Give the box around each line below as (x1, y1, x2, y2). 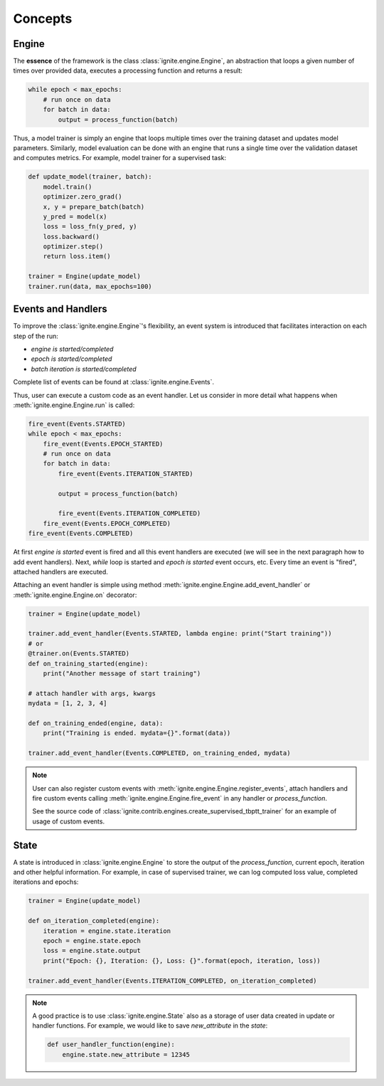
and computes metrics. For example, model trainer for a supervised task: (13, 154, 227, 162)
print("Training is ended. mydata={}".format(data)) (43, 729, 231, 737)
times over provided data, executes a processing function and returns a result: (13, 66, 243, 75)
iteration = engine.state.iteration (43, 927, 171, 935)
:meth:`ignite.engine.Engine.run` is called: (13, 401, 135, 409)
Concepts (13, 11, 73, 26)
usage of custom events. (32, 817, 105, 826)
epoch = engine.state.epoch (43, 937, 142, 944)
